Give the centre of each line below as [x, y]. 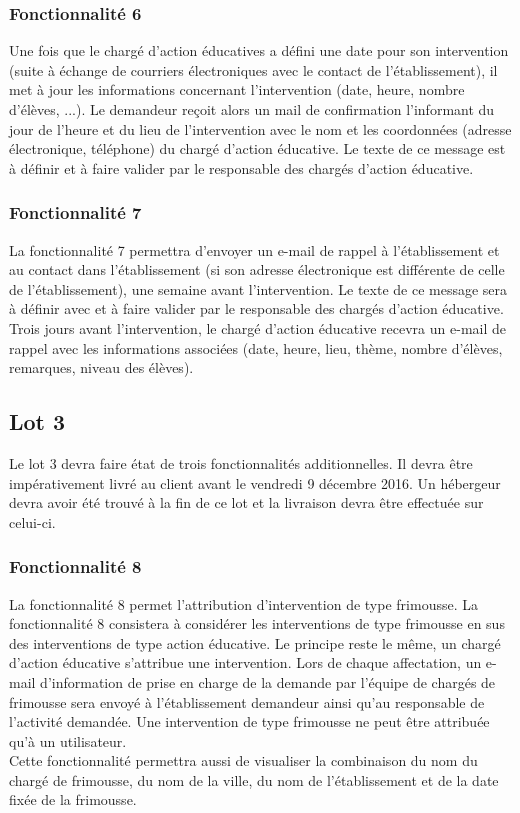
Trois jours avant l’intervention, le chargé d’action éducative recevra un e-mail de [257, 327]
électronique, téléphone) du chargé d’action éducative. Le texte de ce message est [257, 148]
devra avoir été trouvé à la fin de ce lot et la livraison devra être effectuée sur [246, 502]
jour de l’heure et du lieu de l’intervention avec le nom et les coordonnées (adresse [260, 128]
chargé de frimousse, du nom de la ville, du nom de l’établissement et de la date [254, 779]
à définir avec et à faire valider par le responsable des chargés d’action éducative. [256, 308]
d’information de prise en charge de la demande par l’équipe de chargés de [268, 681]
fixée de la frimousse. [73, 799]
